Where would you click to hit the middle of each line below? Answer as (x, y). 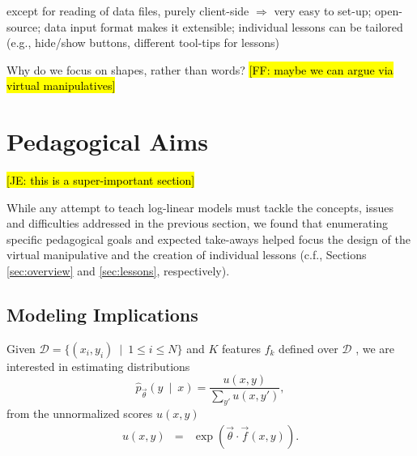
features (242, 348)
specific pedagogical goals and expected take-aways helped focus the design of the (208, 239)
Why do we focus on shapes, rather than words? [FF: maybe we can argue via (200, 69)
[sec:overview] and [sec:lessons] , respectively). (118, 271)
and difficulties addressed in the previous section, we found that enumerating (198, 223)
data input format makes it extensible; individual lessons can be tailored (223, 26)
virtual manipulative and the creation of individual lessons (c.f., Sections (187, 255)
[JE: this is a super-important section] (101, 180)
